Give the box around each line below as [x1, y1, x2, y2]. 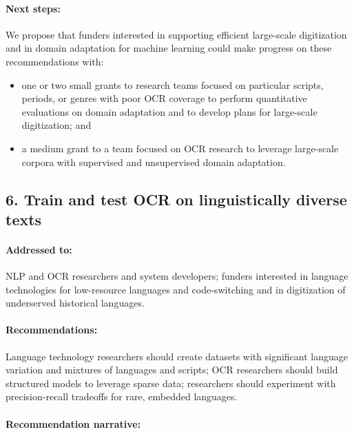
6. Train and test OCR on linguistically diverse [6, 188, 347, 209]
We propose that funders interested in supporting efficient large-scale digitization [6, 27, 347, 41]
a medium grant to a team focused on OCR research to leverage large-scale [21, 141, 339, 155]
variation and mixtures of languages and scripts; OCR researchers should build [6, 362, 338, 377]
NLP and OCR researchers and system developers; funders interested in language [6, 269, 348, 283]
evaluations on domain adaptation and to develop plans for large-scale [21, 104, 317, 118]
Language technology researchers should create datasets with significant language [6, 349, 348, 363]
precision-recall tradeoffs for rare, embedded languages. [6, 389, 238, 404]
